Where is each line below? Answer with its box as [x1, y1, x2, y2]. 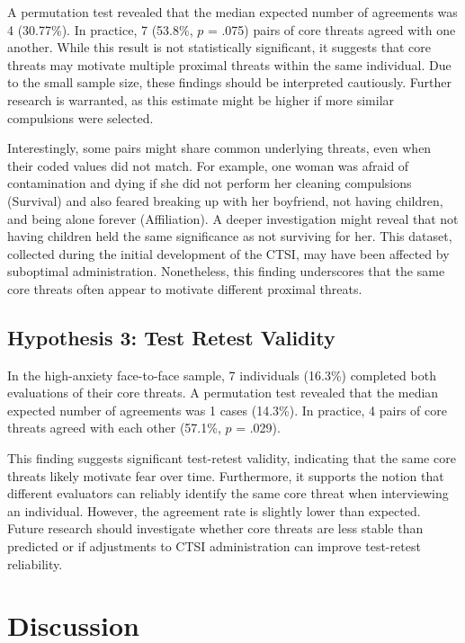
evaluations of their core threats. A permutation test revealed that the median [7, 383, 439, 402]
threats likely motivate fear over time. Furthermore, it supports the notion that [7, 466, 444, 485]
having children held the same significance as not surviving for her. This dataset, [7, 227, 452, 246]
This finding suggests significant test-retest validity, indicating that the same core [7, 449, 456, 468]
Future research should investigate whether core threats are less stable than [7, 519, 424, 538]
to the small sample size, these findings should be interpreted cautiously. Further [7, 73, 452, 92]
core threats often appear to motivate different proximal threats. [7, 279, 362, 298]
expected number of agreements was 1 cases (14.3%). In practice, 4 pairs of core [7, 400, 447, 419]
